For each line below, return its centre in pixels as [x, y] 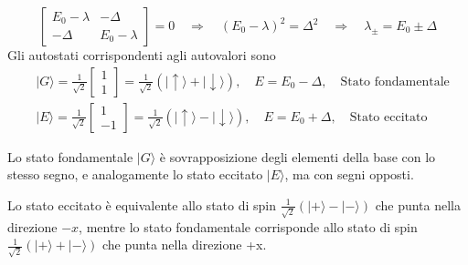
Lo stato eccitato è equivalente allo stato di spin [142, 204]
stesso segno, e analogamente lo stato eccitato [135, 174]
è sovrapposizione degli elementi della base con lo [298, 156]
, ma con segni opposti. [349, 174]
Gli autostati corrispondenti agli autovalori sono [142, 55]
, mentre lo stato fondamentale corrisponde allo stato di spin [248, 226]
